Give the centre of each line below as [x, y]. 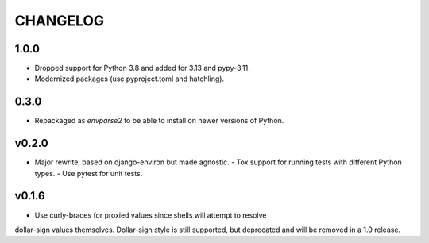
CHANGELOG [60, 21]
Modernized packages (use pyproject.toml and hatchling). [129, 79]
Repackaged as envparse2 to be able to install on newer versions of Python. [159, 121]
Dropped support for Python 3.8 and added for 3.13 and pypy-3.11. [142, 68]
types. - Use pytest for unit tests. [89, 173]
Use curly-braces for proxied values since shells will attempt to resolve [151, 215]
